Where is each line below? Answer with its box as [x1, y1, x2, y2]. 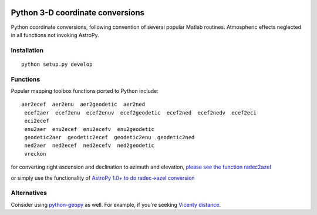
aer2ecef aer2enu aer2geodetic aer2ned [21, 101, 146, 108]
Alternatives [11, 189, 47, 197]
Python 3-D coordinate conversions [11, 8, 145, 18]
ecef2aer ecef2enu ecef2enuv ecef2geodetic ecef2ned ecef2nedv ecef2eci [24, 109, 257, 116]
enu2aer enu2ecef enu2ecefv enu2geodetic [24, 126, 155, 132]
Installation [11, 46, 44, 54]
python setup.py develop [21, 61, 93, 68]
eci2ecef [24, 117, 49, 125]
